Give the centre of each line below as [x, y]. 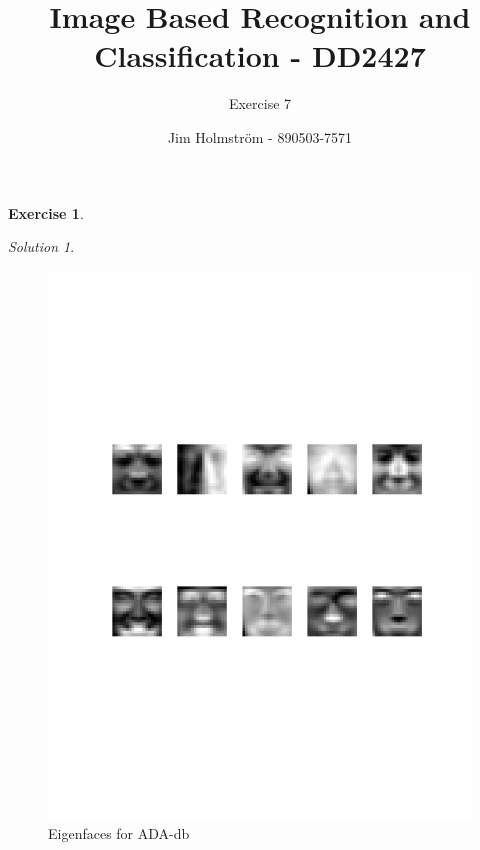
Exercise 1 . [46, 212]
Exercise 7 [260, 103]
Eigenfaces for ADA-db [119, 833]
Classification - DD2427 [260, 55]
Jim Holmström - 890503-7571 [260, 136]
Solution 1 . [41, 246]
